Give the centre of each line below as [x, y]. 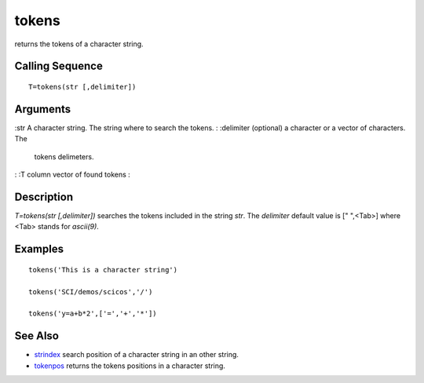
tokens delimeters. [64, 156]
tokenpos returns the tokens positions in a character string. [130, 366]
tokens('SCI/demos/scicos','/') [91, 292]
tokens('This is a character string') [103, 270]
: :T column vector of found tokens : [73, 175]
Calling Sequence [59, 66]
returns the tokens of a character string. [79, 44]
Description [44, 197]
